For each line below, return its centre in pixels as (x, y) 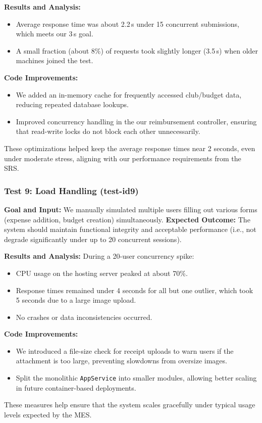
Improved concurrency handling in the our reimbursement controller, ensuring (136, 121)
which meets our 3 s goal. (55, 34)
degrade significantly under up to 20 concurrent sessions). (93, 239)
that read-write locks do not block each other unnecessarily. (108, 131)
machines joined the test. (55, 60)
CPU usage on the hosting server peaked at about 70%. (102, 273)
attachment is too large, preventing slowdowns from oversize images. (121, 361)
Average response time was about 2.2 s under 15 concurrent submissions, (127, 23)
